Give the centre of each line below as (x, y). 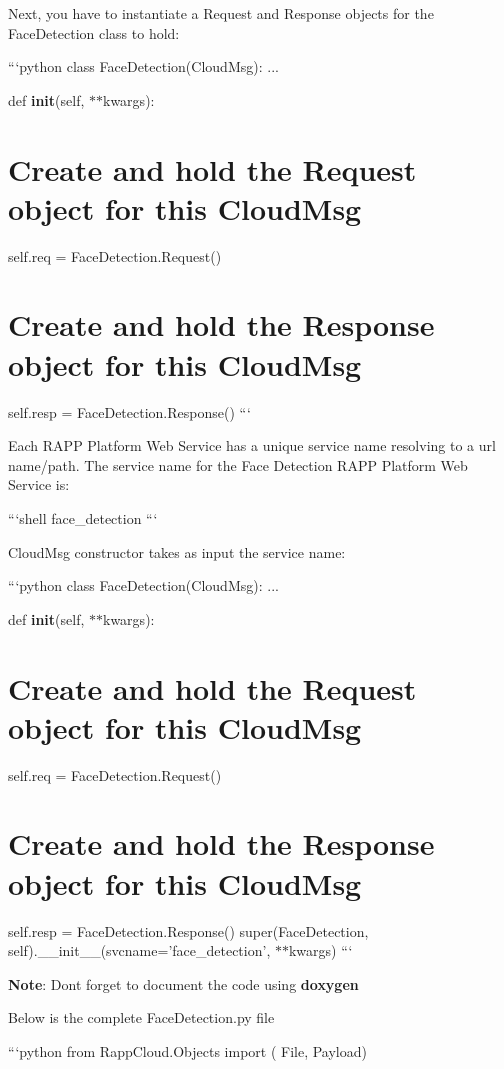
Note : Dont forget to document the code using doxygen (183, 983)
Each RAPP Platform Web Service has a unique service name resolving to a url (252, 445)
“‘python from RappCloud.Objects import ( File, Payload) (187, 1050)
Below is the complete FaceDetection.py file (141, 1017)
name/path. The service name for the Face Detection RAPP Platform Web (238, 464)
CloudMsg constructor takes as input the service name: (177, 551)
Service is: (39, 484)
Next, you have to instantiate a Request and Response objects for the (221, 13)
